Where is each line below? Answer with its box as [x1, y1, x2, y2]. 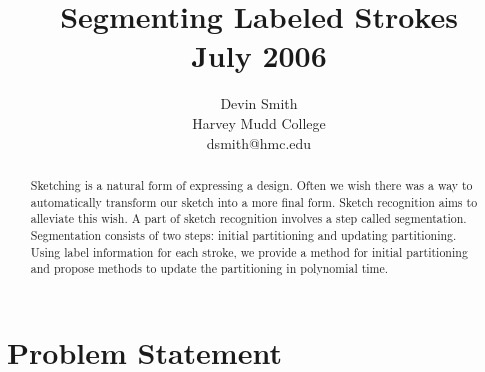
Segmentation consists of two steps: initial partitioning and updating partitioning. [30, 226, 457, 243]
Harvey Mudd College [192, 112, 326, 133]
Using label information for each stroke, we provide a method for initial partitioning [30, 243, 468, 260]
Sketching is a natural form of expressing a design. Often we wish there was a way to [30, 176, 473, 193]
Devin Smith [220, 93, 298, 114]
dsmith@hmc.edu [206, 132, 312, 153]
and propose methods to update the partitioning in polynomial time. [30, 260, 389, 277]
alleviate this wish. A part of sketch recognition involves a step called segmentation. [30, 210, 467, 227]
